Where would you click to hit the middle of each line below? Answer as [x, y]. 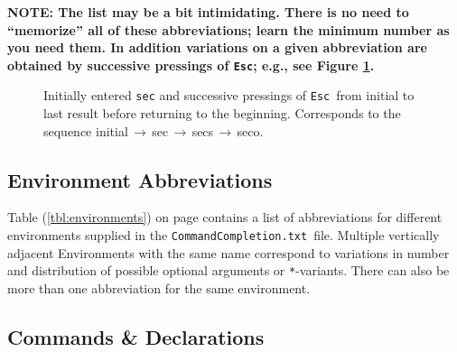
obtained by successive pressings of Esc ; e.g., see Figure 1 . [191, 65]
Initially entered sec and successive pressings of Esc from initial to [229, 95]
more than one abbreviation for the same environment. [159, 287]
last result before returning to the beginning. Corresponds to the [222, 113]
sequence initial [86, 130]
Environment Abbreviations [140, 179]
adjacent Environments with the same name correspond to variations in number [228, 252]
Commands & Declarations [136, 336]
